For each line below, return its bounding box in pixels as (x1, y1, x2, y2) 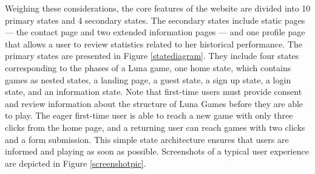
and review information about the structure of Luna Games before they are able (5, 97, 303, 110)
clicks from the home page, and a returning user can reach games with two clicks (5, 120, 305, 133)
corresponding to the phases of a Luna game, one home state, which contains (5, 61, 291, 74)
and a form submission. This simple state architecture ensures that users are (5, 133, 289, 145)
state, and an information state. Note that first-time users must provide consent (5, 85, 302, 98)
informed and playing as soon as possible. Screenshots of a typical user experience (5, 145, 309, 158)
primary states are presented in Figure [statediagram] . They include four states (5, 49, 299, 62)
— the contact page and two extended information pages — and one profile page (5, 26, 305, 38)
